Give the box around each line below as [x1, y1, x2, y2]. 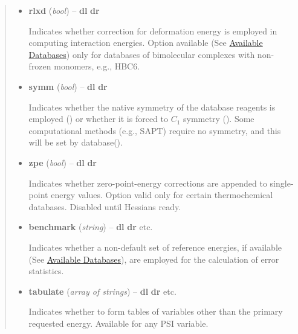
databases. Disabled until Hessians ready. [28, 200, 181, 213]
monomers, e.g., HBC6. [54, 60, 140, 72]
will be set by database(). [28, 136, 123, 149]
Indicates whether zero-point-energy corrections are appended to [28, 176, 267, 189]
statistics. [28, 265, 64, 277]
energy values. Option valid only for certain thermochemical [51, 188, 273, 201]
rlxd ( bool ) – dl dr [28, 4, 100, 16]
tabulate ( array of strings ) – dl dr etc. [28, 284, 177, 297]
